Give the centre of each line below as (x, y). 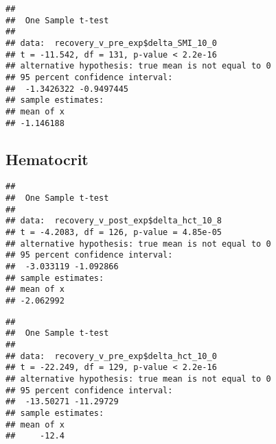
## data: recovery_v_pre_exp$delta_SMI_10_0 (111, 43)
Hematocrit (47, 159)
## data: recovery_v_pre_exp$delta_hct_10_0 (111, 356)
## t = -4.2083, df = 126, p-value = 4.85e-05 (114, 233)
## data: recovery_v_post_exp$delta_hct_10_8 (114, 221)
